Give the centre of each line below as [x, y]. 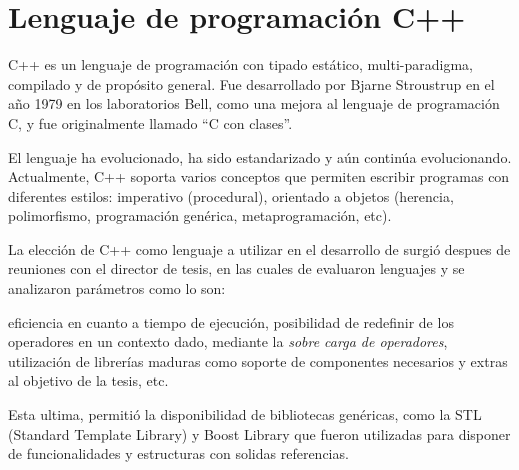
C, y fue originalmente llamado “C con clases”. [150, 122]
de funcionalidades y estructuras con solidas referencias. [178, 453]
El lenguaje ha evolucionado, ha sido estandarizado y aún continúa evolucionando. [260, 156]
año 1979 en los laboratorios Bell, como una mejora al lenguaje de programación [254, 103]
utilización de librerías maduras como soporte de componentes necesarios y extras [258, 360]
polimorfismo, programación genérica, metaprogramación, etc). [200, 215]
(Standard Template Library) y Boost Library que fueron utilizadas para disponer [259, 433]
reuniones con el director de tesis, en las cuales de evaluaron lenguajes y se [236, 268]
